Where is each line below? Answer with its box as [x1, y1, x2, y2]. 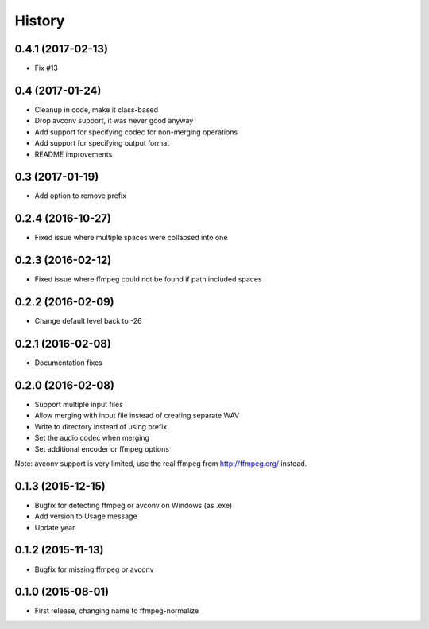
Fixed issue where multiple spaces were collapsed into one [34, 233, 228, 243]
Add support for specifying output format [34, 138, 170, 148]
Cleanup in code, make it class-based [34, 104, 159, 115]
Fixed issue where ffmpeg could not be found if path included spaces [34, 274, 262, 284]
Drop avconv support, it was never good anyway [34, 116, 194, 126]
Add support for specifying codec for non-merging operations [34, 127, 238, 137]
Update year [34, 522, 75, 532]
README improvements [34, 149, 113, 159]
